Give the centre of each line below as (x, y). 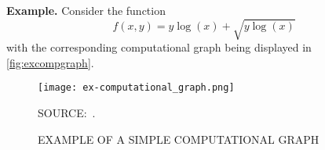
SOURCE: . (67, 112)
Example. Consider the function (86, 10)
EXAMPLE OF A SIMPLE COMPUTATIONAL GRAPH (179, 139)
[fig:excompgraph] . (50, 62)
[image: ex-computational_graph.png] (136, 88)
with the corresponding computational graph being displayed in (159, 47)
